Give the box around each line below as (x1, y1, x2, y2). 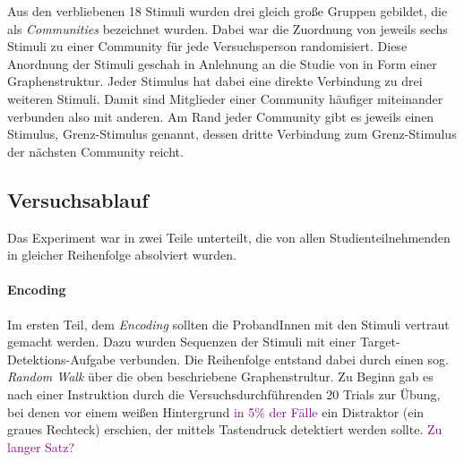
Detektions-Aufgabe (7, 349, 116, 368)
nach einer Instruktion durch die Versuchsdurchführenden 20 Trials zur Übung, (7, 384, 441, 403)
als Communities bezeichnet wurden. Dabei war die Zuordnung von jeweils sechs (7, 19, 448, 38)
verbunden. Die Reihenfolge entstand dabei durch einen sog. (119, 349, 449, 368)
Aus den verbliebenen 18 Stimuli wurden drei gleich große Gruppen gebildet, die (7, 2, 448, 20)
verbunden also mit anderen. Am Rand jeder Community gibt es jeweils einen (7, 107, 434, 125)
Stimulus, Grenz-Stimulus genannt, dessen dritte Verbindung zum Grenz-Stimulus (7, 124, 457, 143)
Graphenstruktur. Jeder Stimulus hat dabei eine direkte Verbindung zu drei (7, 72, 423, 90)
